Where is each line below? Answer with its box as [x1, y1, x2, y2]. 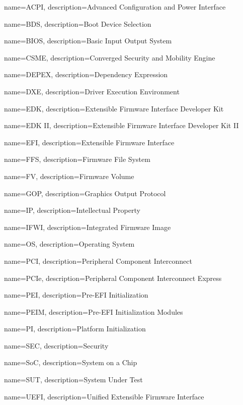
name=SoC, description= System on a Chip [4, 357, 137, 368]
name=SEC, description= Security [4, 340, 109, 351]
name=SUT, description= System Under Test [4, 374, 143, 385]
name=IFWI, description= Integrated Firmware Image [4, 221, 171, 232]
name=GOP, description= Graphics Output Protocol [4, 188, 166, 198]
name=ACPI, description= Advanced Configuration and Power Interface [4, 2, 226, 12]
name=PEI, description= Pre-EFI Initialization [4, 290, 148, 300]
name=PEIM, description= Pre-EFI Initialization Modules [4, 306, 183, 317]
